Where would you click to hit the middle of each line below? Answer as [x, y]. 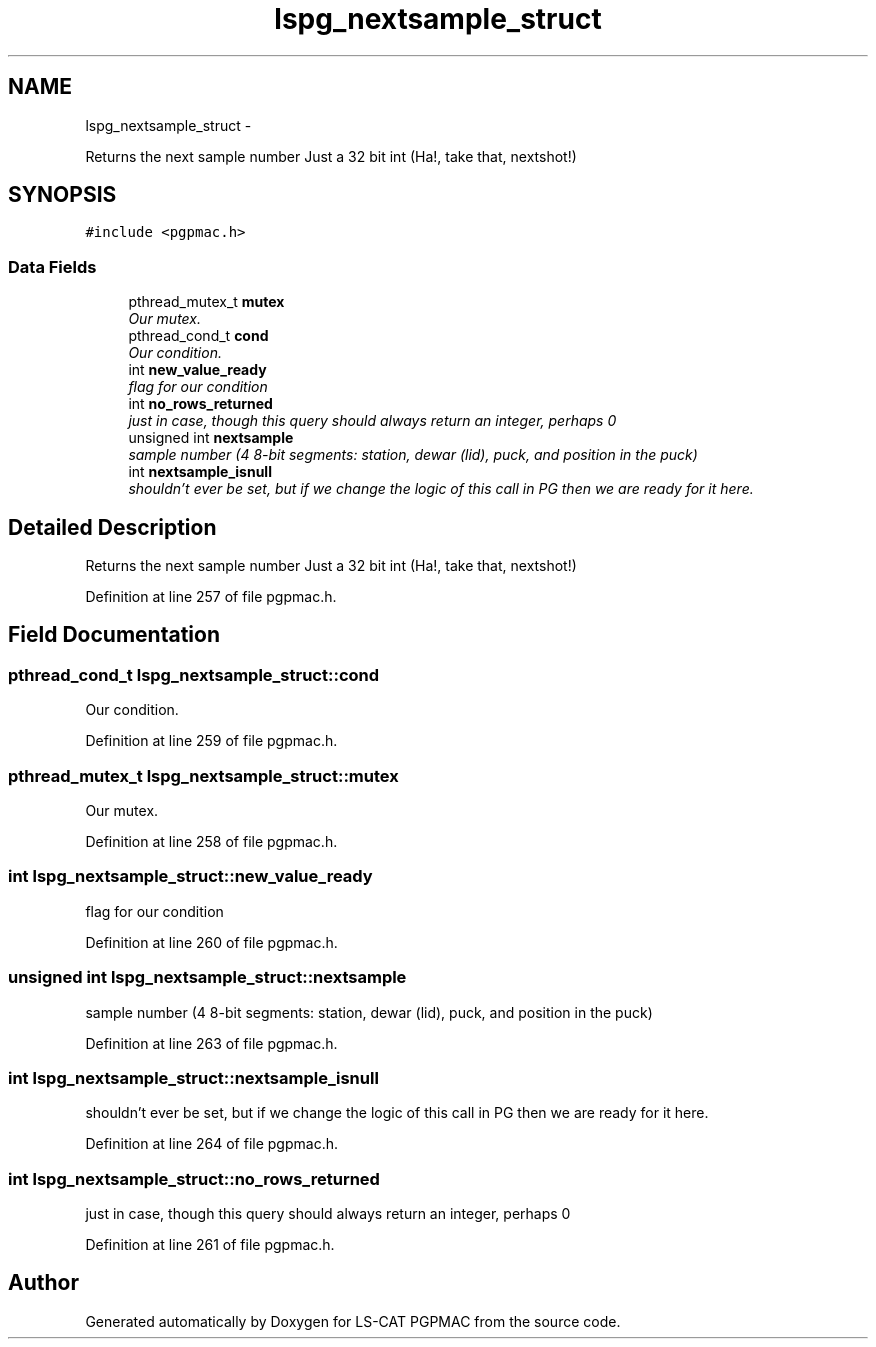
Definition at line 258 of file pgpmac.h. [211, 841]
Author [43, 1283]
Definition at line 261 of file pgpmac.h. [210, 1244]
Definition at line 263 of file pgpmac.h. [211, 1043]
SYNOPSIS [62, 195]
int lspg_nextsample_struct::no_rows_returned [194, 1178]
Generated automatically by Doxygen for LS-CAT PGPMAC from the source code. [353, 1321]
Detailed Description [112, 527]
